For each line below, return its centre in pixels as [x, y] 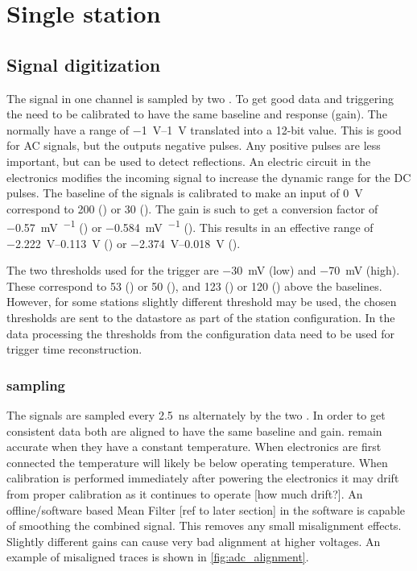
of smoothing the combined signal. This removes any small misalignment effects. [204, 525]
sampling [36, 385]
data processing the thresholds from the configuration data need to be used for [201, 333]
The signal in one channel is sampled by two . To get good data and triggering [200, 98]
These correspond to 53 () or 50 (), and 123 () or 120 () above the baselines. [194, 285]
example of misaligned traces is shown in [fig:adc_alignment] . [158, 557]
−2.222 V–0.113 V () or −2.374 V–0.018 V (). [124, 243]
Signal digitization [84, 64]
